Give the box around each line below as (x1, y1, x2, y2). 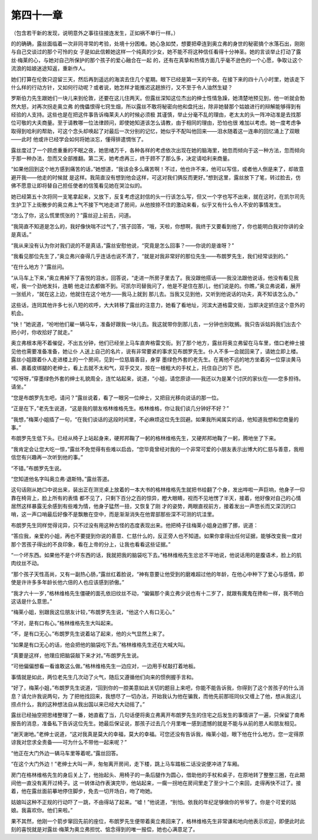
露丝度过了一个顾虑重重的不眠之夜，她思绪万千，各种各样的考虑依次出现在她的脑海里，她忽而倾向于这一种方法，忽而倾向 (11, 146, 305, 154)
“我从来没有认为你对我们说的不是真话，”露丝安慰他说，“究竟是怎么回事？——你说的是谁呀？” (11, 242, 234, 249)
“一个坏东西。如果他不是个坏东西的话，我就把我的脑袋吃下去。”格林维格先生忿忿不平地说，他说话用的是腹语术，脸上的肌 (11, 552, 302, 559)
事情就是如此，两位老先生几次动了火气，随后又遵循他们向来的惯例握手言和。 (11, 674, 197, 681)
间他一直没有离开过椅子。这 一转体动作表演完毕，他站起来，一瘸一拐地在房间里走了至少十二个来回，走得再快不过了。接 (11, 779, 302, 786)
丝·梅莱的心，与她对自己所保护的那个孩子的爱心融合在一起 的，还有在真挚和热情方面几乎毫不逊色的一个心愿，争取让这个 (11, 56, 303, 64)
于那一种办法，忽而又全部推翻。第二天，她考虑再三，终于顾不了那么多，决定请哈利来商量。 (11, 155, 233, 162)
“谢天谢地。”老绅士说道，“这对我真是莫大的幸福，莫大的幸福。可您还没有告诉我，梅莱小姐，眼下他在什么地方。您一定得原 (11, 731, 304, 738)
